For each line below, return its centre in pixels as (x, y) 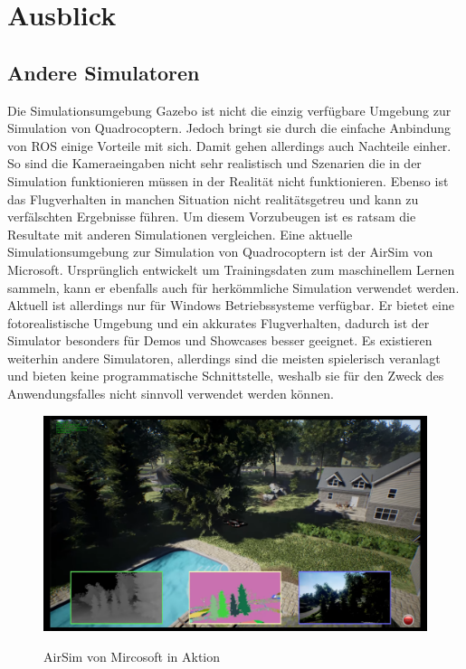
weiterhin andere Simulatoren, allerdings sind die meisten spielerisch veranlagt (224, 358)
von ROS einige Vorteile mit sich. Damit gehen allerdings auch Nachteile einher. (229, 145)
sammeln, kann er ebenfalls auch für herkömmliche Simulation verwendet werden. (233, 287)
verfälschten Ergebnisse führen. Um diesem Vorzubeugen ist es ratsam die (212, 217)
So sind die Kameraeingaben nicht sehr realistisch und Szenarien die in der (214, 163)
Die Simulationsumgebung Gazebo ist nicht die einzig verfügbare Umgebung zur (229, 110)
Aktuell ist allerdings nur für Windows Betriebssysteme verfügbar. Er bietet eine (231, 305)
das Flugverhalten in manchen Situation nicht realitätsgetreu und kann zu (213, 198)
